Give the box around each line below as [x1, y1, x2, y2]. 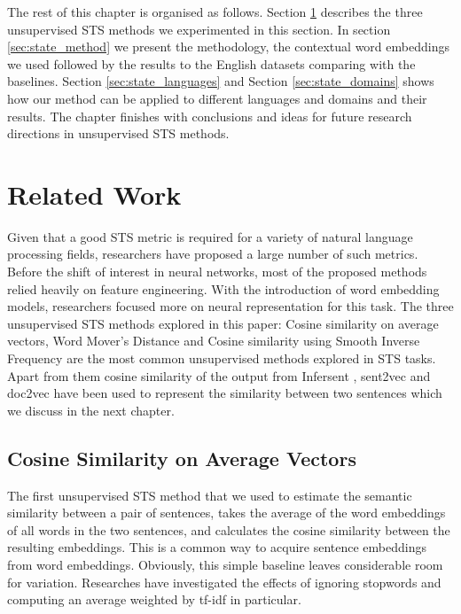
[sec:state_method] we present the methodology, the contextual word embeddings [7, 37, 449, 56]
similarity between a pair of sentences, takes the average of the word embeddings [7, 503, 446, 522]
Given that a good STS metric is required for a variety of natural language [7, 227, 413, 245]
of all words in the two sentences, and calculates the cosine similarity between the [7, 520, 450, 539]
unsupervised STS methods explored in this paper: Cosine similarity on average [7, 314, 439, 332]
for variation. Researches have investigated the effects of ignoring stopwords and [7, 572, 441, 591]
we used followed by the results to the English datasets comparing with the [7, 54, 416, 73]
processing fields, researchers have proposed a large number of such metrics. [7, 245, 418, 263]
